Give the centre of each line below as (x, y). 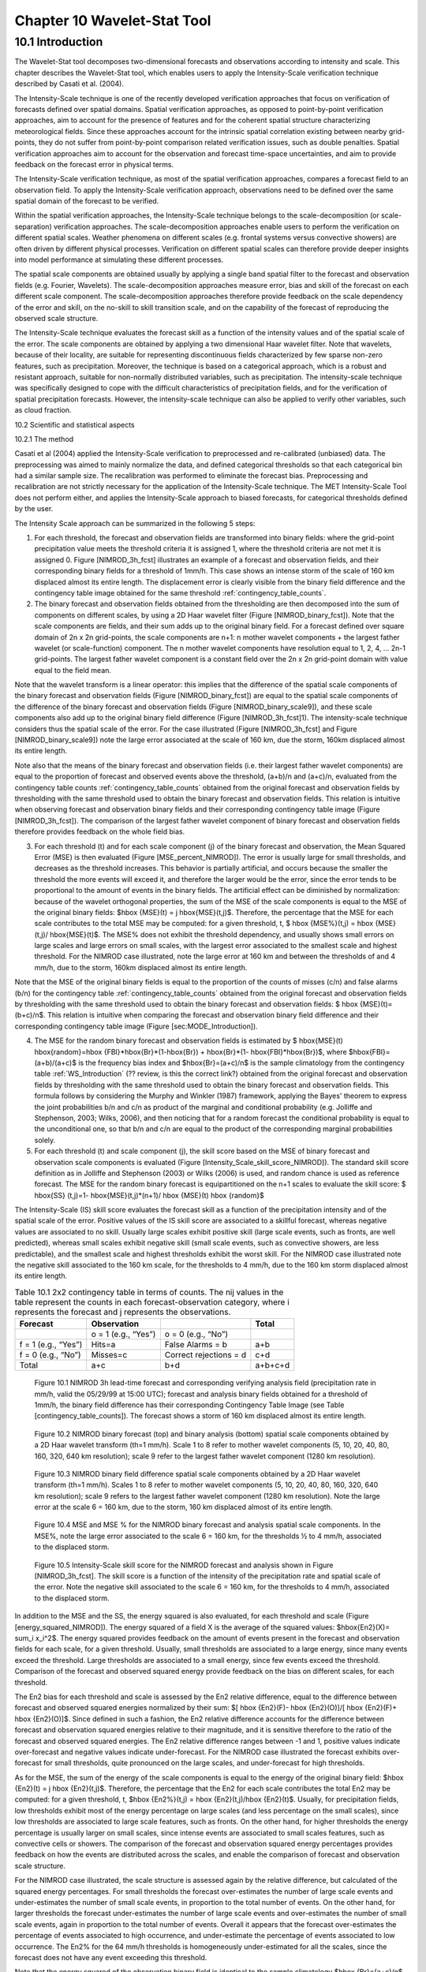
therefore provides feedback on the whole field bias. (100, 831)
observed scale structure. (56, 318)
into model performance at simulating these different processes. (119, 260)
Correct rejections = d (206, 1355)
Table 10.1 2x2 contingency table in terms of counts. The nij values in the (149, 1292)
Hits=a (103, 1345)
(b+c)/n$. (30, 1015)
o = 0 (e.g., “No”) (196, 1335)
